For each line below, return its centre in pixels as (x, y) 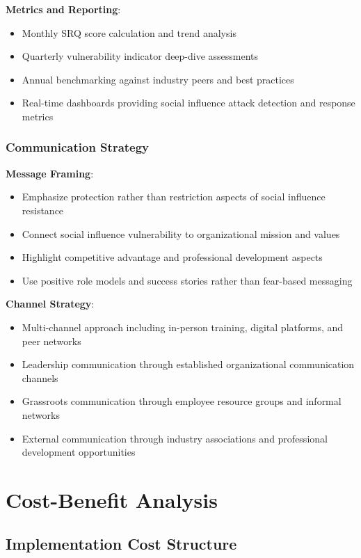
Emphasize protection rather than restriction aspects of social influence (174, 197)
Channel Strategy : (50, 304)
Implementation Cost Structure (121, 544)
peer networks (51, 341)
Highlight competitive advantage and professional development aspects (172, 257)
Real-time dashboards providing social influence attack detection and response (188, 103)
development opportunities (79, 452)
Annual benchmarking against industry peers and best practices (158, 79)
